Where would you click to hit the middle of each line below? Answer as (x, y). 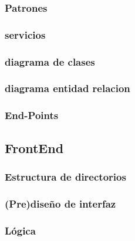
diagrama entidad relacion (67, 88)
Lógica (20, 230)
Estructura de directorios (65, 176)
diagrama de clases (50, 61)
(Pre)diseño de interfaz (60, 203)
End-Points (32, 115)
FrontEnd (34, 147)
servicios (25, 34)
